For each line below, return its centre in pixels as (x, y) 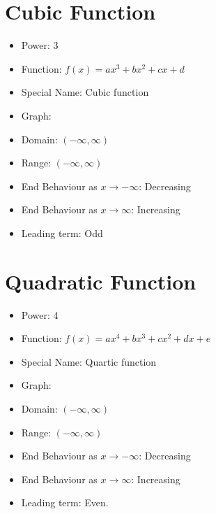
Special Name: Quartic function (89, 361)
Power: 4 (40, 314)
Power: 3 (40, 45)
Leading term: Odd (62, 233)
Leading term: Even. (65, 502)
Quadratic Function (101, 281)
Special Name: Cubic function (85, 92)
